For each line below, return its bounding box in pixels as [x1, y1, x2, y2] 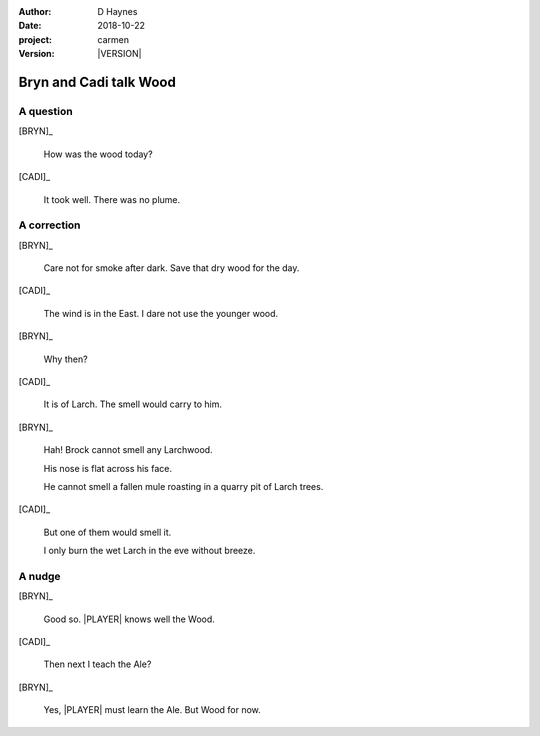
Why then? [43, 353, 89, 365]
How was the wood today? [43, 148, 154, 160]
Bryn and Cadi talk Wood [18, 73, 177, 90]
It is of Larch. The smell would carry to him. [43, 398, 223, 410]
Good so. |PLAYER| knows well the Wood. [43, 613, 215, 625]
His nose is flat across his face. [43, 462, 172, 474]
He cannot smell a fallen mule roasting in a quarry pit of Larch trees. [43, 480, 324, 492]
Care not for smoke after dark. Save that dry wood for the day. [43, 262, 300, 274]
